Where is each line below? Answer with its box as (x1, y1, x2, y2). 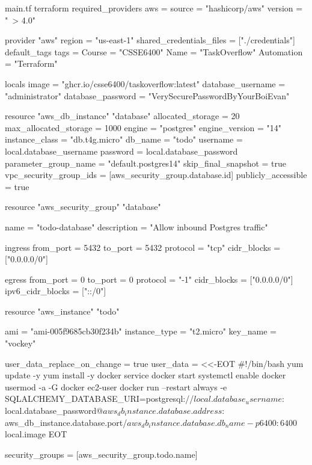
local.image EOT (5, 428, 67, 440)
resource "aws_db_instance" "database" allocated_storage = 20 (5, 109, 240, 122)
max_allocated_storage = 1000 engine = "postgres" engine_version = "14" (5, 121, 282, 134)
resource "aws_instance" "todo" (5, 304, 120, 317)
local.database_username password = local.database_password (5, 144, 238, 157)
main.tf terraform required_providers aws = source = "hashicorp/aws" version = (5, 2, 303, 14)
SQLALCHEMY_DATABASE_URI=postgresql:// (5, 392, 194, 405)
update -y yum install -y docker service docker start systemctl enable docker (5, 369, 286, 381)
